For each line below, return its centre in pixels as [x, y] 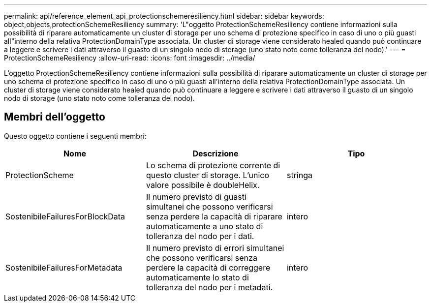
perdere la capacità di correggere [208, 267]
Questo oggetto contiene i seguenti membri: [75, 136]
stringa [299, 175]
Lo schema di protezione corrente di [213, 165]
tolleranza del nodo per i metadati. [209, 287]
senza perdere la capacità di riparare [214, 216]
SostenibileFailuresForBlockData [65, 216]
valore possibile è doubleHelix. [203, 185]
